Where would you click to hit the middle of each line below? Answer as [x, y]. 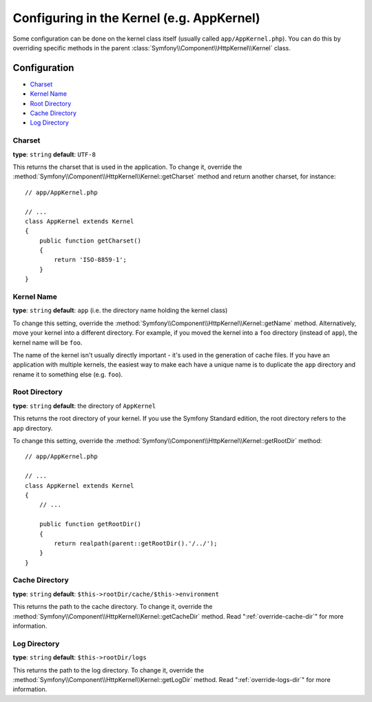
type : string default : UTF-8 [54, 154]
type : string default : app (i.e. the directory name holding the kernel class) [120, 311]
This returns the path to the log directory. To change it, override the [108, 670]
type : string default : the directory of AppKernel [84, 406]
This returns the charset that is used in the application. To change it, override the [127, 167]
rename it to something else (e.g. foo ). [68, 374]
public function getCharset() [90, 240]
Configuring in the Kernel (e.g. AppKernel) [137, 18]
